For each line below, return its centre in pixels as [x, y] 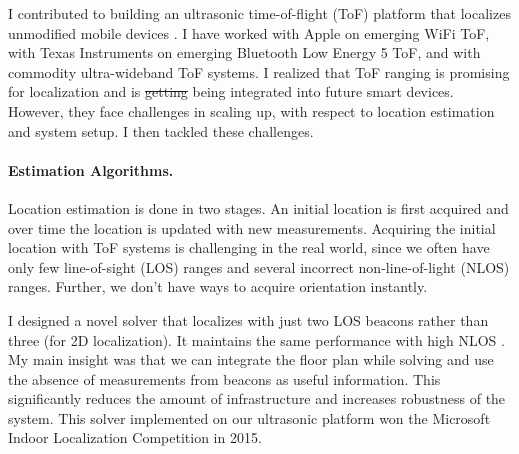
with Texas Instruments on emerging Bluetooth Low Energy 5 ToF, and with [244, 52]
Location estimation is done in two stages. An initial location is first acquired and [258, 207]
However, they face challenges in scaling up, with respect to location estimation [251, 110]
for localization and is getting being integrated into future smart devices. [231, 91]
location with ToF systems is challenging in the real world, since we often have [249, 247]
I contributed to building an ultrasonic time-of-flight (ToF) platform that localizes [259, 13]
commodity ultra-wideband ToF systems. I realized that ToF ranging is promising [259, 71]
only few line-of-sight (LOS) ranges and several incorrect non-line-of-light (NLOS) [259, 266]
